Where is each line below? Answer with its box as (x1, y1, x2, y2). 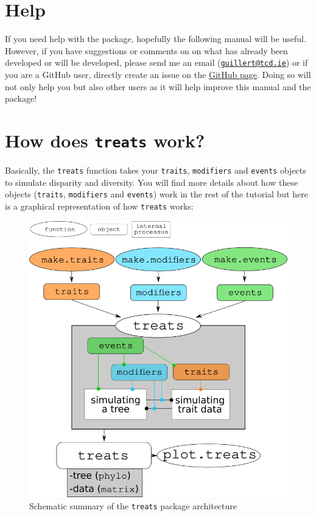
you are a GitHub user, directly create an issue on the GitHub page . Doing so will (5, 68, 311, 80)
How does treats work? (5, 127, 205, 152)
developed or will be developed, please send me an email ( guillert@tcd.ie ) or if (5, 56, 308, 69)
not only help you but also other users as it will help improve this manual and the (5, 80, 311, 93)
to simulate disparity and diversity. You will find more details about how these (5, 175, 298, 188)
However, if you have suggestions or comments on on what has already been (5, 44, 288, 57)
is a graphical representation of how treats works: (5, 199, 194, 212)
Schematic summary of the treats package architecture (29, 499, 237, 512)
